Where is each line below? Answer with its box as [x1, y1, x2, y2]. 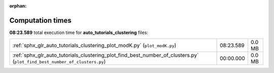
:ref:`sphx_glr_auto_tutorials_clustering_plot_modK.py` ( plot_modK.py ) [12, 42, 177, 49]
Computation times [9, 16, 72, 25]
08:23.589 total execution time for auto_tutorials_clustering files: [9, 29, 148, 35]
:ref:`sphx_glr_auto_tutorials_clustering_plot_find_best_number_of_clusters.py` [12, 52, 199, 59]
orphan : [9, 3, 27, 9]
